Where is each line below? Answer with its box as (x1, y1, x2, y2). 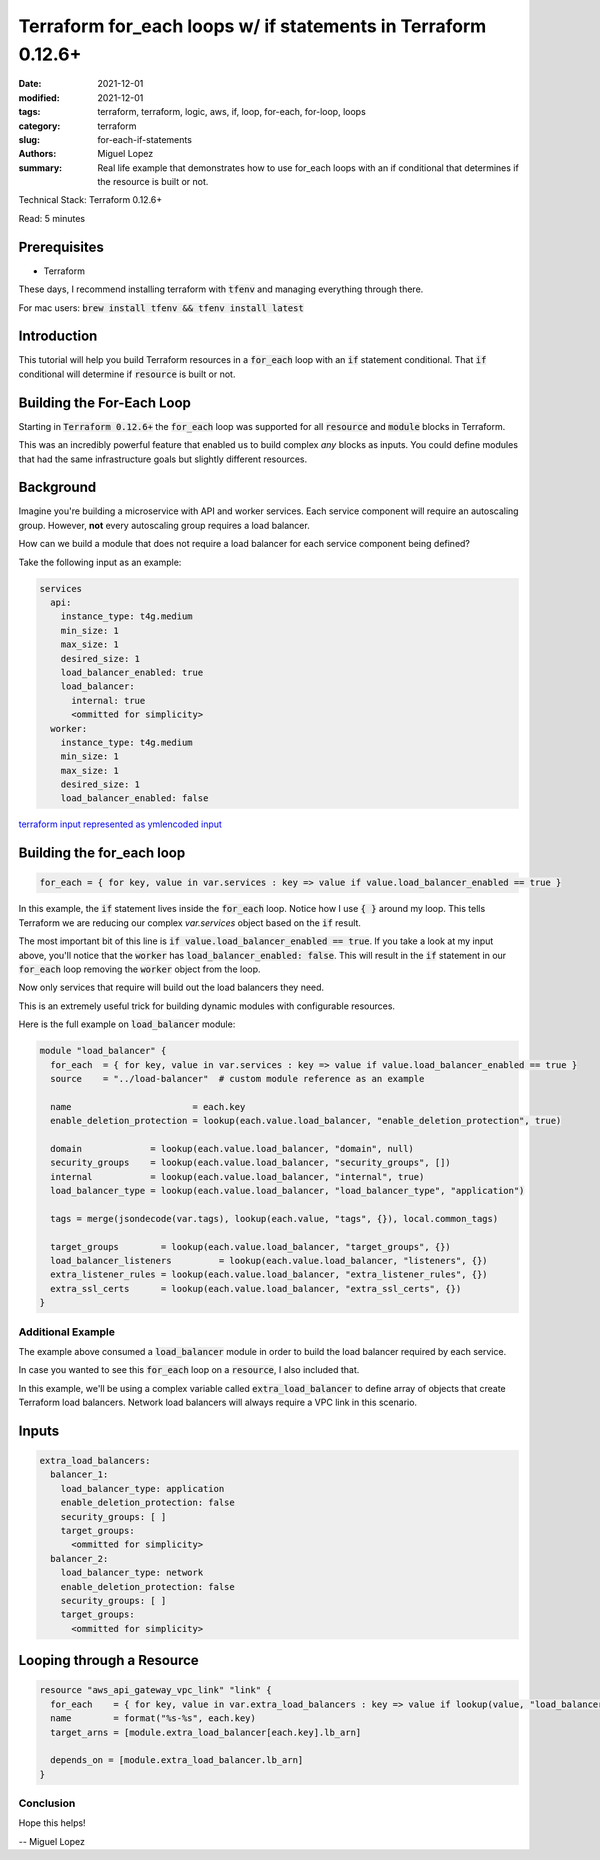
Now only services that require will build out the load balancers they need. (18, 981, 325, 994)
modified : (18, 91, 60, 104)
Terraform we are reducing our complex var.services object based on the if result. (18, 916, 362, 929)
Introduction (18, 328, 98, 345)
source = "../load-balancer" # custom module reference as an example (50, 1073, 425, 1084)
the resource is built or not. (97, 176, 209, 188)
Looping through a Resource (18, 1652, 199, 1669)
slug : (18, 133, 40, 145)
